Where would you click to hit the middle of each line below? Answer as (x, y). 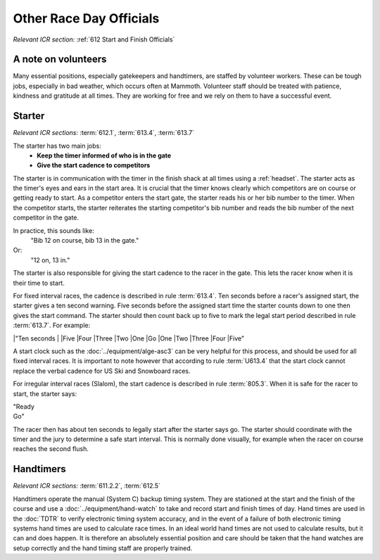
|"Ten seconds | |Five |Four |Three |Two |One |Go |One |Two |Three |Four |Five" (129, 338)
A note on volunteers (60, 59)
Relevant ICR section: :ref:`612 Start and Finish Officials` (94, 39)
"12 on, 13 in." (50, 260)
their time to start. (39, 283)
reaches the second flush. (51, 449)
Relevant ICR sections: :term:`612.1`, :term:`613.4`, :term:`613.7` (104, 133)
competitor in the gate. (46, 217)
